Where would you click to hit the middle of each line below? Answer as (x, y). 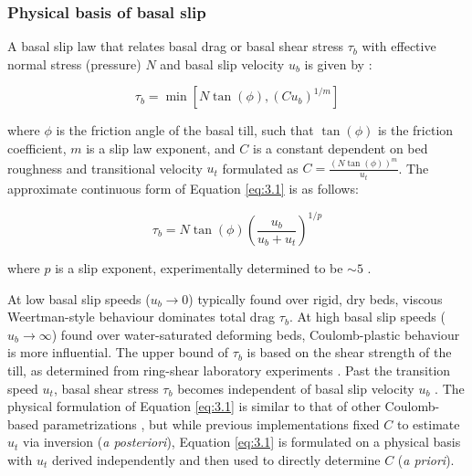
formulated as (260, 168)
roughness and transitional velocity (105, 168)
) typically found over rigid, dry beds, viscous (315, 298)
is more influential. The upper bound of (118, 352)
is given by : (338, 63)
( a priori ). (426, 459)
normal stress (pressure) (74, 63)
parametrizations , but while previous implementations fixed (211, 423)
